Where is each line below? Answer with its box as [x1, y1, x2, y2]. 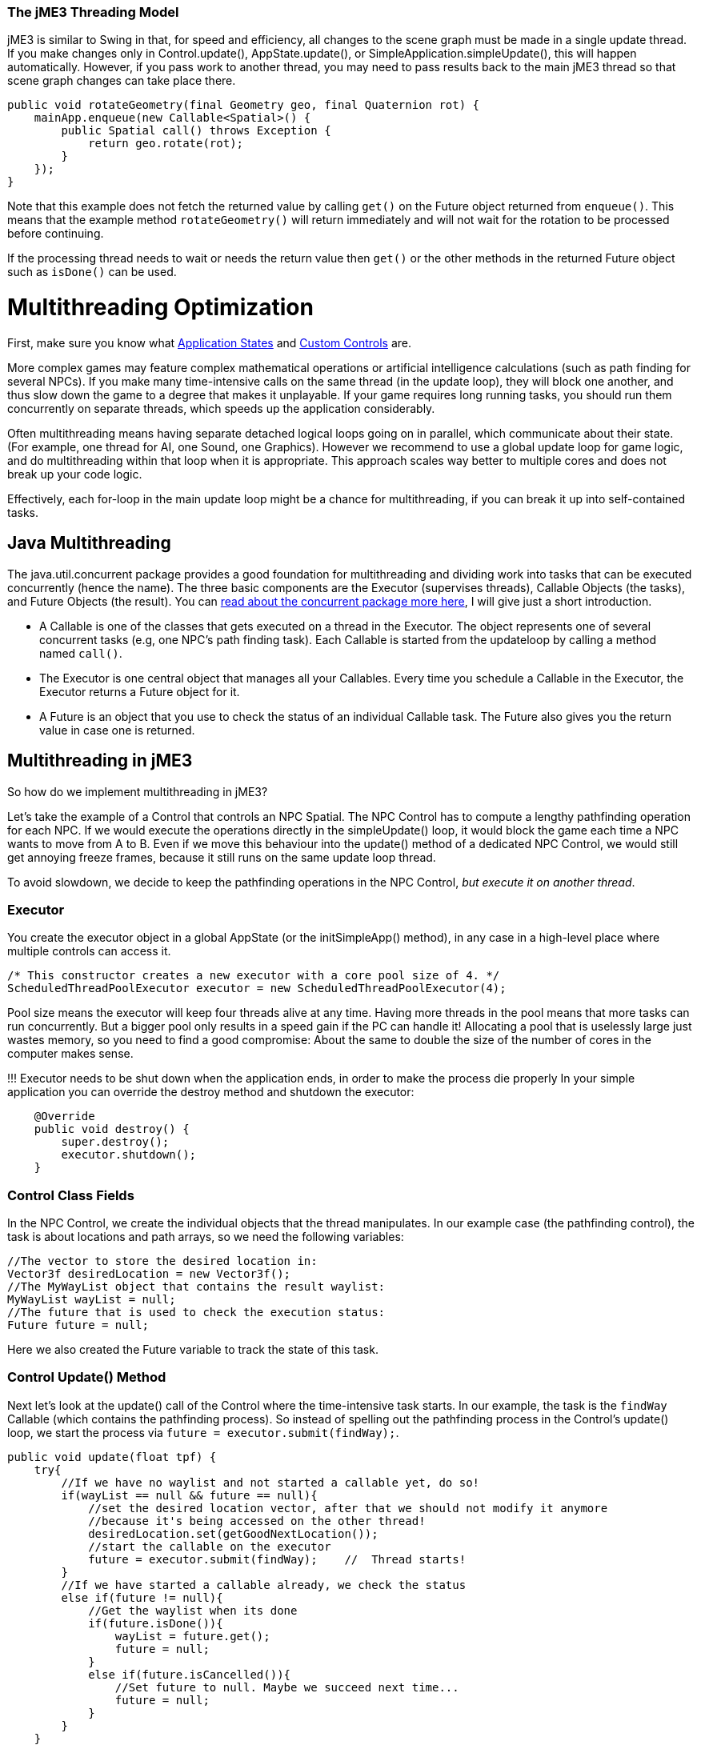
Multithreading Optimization [7, 294, 314, 322]
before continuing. [7, 226, 104, 241]
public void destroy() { [34, 1123, 190, 1136]
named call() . [39, 646, 122, 660]
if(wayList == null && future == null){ [61, 1488, 318, 1502]
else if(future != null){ [61, 1591, 223, 1604]
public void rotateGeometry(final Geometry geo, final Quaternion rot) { [7, 98, 480, 112]
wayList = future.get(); [114, 1629, 270, 1643]
